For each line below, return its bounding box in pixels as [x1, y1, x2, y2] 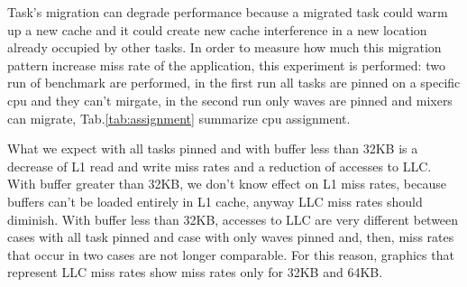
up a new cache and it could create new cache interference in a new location [7, 20, 427, 39]
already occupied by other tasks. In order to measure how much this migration [7, 38, 442, 57]
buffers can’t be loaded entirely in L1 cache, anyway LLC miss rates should [7, 191, 423, 210]
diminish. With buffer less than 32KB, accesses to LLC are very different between [7, 209, 459, 228]
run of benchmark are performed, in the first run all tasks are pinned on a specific [7, 73, 461, 92]
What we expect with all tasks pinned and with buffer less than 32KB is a [7, 139, 418, 158]
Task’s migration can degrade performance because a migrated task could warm [7, 3, 448, 21]
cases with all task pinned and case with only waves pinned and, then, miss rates [7, 227, 454, 246]
